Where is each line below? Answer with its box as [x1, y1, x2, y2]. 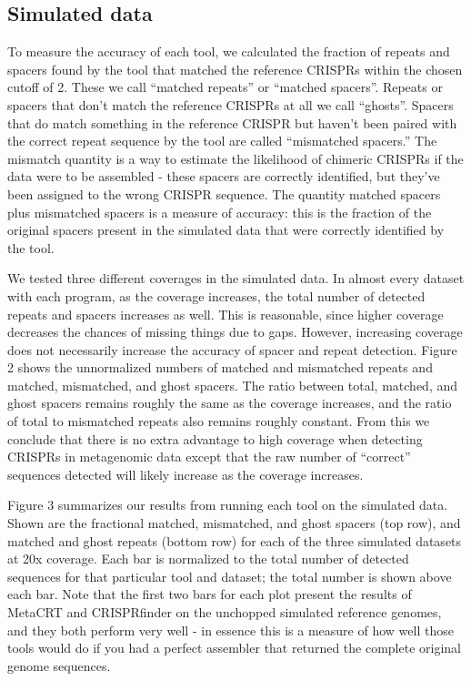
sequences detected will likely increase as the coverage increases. [7, 464, 364, 483]
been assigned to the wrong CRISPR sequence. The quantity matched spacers [7, 184, 441, 203]
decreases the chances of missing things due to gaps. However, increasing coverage [7, 322, 463, 341]
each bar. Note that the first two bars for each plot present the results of [7, 584, 412, 604]
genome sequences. [7, 656, 111, 675]
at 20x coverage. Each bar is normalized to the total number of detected [7, 549, 409, 568]
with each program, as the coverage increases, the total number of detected [7, 286, 426, 305]
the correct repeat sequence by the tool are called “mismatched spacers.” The [7, 131, 437, 150]
